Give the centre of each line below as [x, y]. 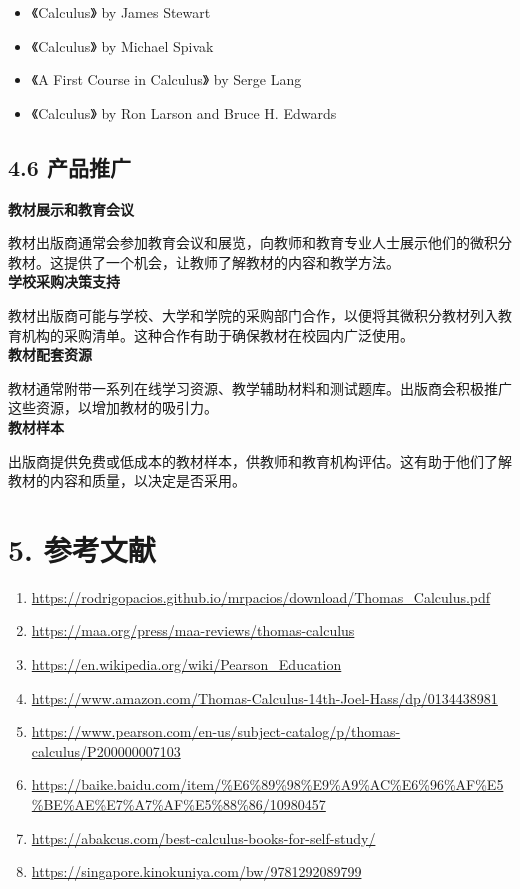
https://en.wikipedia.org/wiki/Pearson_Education [186, 664]
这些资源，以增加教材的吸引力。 [113, 407]
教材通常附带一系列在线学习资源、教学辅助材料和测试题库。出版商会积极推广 [260, 387]
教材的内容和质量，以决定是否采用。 [127, 480]
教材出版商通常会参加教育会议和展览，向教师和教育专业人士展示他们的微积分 [260, 242]
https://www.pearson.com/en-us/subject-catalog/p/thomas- [216, 731]
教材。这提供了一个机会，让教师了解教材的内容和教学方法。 [204, 261]
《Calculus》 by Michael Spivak [122, 45]
